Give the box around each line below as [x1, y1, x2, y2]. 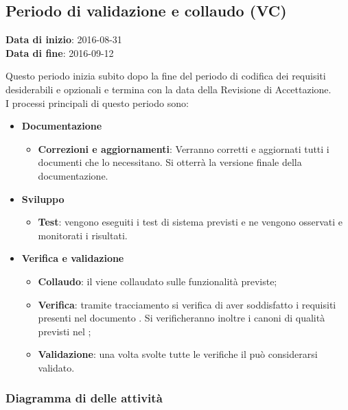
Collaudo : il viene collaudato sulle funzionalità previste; [38, 274, 277, 288]
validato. [38, 360, 75, 374]
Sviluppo [21, 191, 65, 206]
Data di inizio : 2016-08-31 [5, 32, 122, 47]
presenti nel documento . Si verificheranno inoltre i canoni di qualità [38, 311, 325, 325]
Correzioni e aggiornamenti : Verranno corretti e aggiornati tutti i [38, 141, 329, 156]
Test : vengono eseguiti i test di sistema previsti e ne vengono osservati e [38, 215, 343, 229]
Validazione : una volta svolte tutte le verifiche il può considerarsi [38, 347, 318, 361]
